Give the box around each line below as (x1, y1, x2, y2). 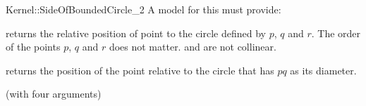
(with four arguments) (6, 86, 102, 101)
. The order (311, 25, 361, 40)
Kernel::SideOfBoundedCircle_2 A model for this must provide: (6, 2, 281, 16)
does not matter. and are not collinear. (109, 39, 276, 54)
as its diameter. (290, 62, 357, 77)
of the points (6, 39, 61, 54)
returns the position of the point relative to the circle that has (6, 62, 274, 77)
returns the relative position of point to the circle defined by (6, 25, 266, 40)
